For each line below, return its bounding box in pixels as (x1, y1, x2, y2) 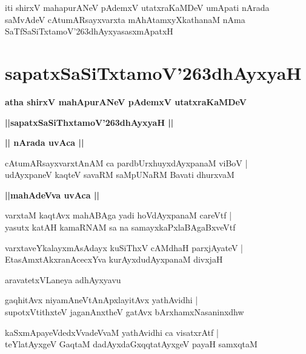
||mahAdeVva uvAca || (5, 188, 99, 201)
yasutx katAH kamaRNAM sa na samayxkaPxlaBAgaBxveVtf (5, 221, 236, 234)
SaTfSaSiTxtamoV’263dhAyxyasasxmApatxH (5, 25, 173, 38)
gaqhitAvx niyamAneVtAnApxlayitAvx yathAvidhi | (5, 293, 198, 306)
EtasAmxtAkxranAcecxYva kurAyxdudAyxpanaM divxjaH (5, 253, 223, 266)
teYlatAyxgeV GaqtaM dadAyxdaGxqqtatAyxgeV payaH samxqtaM (5, 338, 258, 350)
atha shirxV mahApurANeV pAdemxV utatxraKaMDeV (5, 95, 247, 108)
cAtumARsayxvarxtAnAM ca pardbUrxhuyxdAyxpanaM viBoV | (5, 156, 248, 169)
